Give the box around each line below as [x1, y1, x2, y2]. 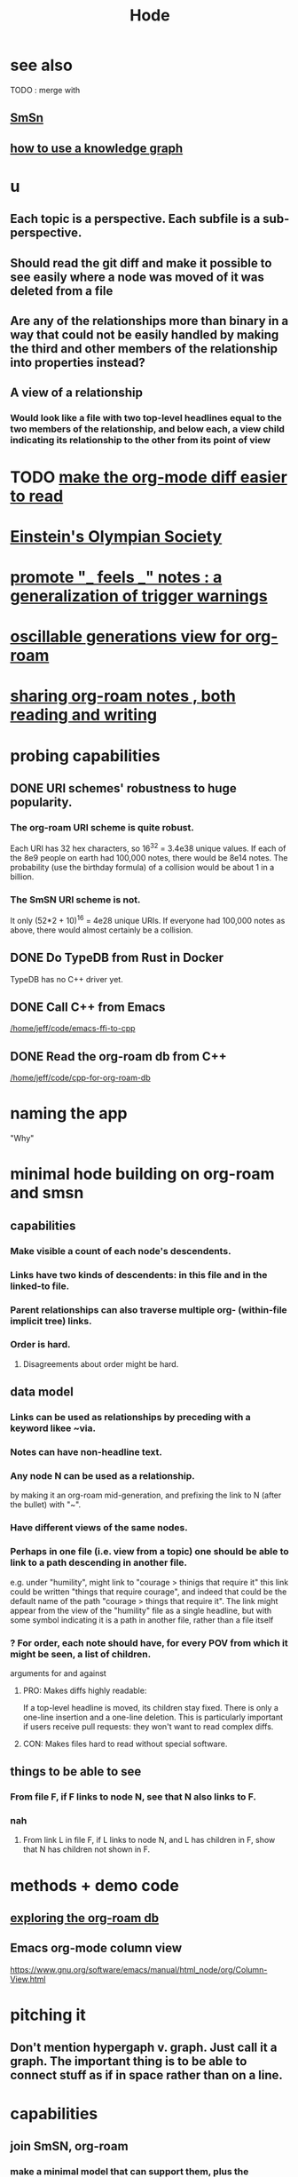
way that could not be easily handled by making [10, 328, 279, 343]
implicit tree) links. [10, 1315, 92, 1327]
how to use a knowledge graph [10, 140, 184, 155]
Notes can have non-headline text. [10, 1446, 163, 1458]
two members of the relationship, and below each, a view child [10, 423, 285, 435]
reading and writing [10, 705, 158, 725]
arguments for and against [10, 1667, 107, 1679]
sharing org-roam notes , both [10, 686, 236, 706]
